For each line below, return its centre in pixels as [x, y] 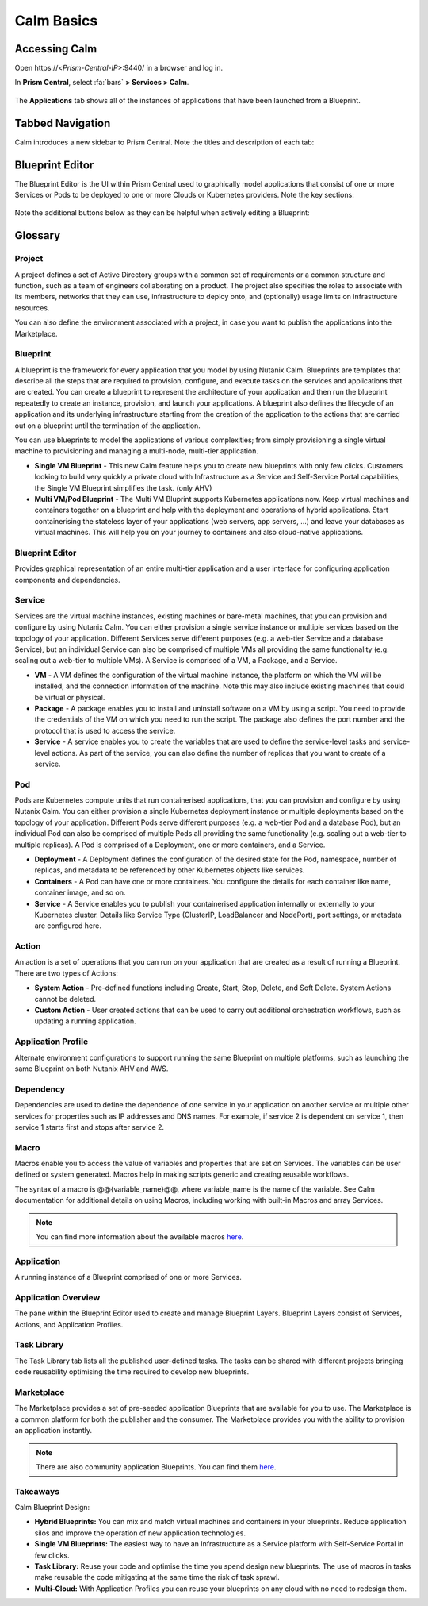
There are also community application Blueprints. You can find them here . [156, 1467]
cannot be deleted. [65, 999]
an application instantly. [53, 1431]
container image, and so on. [80, 892]
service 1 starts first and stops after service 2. [90, 1127]
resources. [32, 308]
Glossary [38, 235]
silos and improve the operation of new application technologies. [140, 1533]
